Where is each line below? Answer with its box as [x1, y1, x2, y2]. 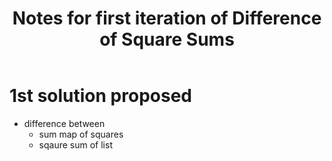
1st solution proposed [9, 85, 192, 107]
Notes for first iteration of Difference [12, 7, 322, 30]
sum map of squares [38, 128, 124, 140]
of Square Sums [99, 28, 235, 51]
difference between [23, 117, 106, 129]
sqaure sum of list [38, 138, 113, 151]
